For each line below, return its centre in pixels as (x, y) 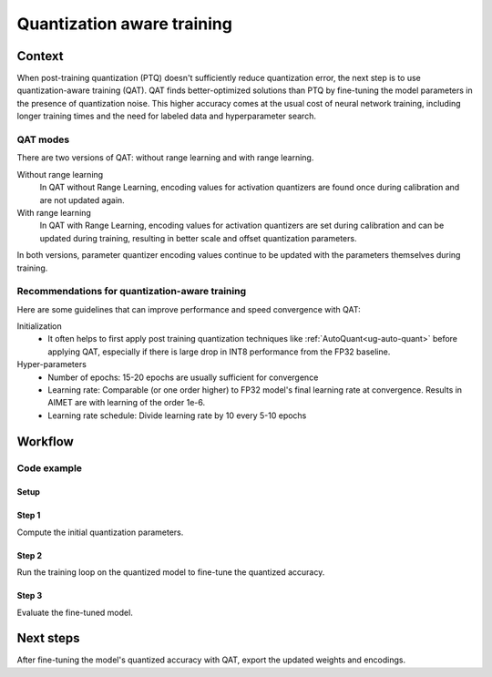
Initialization (40, 326)
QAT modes (43, 139)
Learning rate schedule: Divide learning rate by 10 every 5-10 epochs (177, 415)
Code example (49, 467)
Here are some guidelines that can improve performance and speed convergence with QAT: (189, 309)
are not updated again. (82, 200)
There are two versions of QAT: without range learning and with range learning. (165, 158)
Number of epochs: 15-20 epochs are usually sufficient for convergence (183, 377)
